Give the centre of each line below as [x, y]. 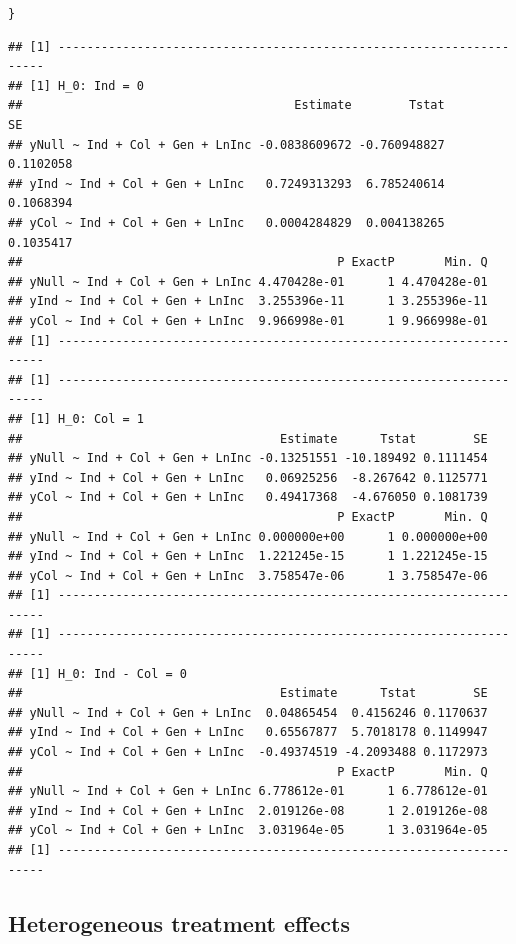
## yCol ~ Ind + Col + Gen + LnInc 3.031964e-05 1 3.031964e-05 [248, 830]
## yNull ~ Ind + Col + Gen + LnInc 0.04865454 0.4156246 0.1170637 [248, 712]
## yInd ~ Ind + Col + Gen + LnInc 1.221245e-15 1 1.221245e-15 [248, 556]
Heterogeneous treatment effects [179, 922]
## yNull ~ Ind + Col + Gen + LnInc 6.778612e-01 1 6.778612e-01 [248, 791]
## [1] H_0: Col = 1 [76, 418]
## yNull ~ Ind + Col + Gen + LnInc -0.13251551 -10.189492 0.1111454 [248, 458]
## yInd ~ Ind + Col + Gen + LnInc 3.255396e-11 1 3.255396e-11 [248, 301]
